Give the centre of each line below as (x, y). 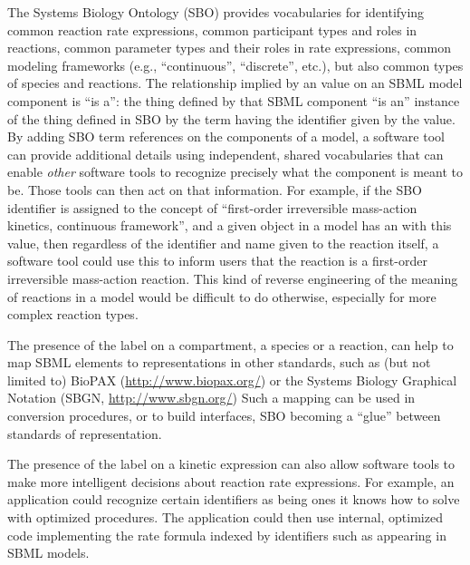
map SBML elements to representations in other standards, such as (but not (219, 362)
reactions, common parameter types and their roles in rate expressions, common (229, 48)
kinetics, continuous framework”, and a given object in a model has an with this (230, 225)
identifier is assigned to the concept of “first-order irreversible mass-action (212, 207)
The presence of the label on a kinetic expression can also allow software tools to (231, 464)
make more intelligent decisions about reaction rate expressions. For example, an (231, 481)
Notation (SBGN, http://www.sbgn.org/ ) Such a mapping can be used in (211, 398)
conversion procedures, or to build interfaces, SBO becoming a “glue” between (224, 416)
